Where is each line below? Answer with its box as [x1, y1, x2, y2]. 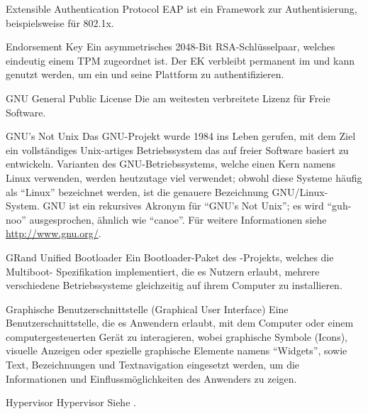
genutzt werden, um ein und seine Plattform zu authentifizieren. [6, 67, 284, 82]
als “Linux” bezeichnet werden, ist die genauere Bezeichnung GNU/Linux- [6, 184, 328, 199]
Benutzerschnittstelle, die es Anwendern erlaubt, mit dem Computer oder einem [6, 315, 354, 330]
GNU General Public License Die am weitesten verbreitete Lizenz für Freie [6, 90, 330, 105]
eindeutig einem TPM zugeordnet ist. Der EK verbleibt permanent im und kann [6, 53, 355, 67]
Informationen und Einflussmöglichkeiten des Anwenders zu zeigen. [6, 371, 297, 386]
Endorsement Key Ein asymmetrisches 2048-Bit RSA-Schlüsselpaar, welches [6, 39, 335, 54]
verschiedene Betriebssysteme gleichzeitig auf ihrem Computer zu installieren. [6, 278, 342, 293]
